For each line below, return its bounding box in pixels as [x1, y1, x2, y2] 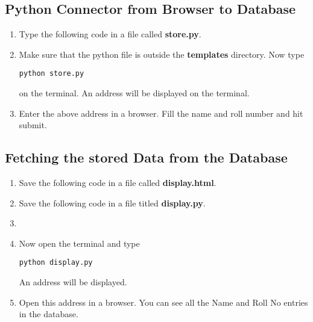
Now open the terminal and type [19, 237, 140, 249]
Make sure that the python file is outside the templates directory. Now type [19, 48, 305, 60]
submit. [19, 119, 47, 131]
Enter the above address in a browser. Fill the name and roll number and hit [19, 107, 303, 119]
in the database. [19, 308, 78, 320]
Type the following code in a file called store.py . [19, 28, 201, 40]
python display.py [19, 258, 93, 267]
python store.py [19, 69, 84, 78]
